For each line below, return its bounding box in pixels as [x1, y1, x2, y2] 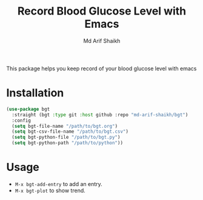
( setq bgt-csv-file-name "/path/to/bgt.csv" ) [12, 128, 129, 135]
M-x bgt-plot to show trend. [15, 187, 86, 194]
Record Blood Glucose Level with [17, 4, 187, 18]
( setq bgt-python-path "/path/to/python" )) [12, 140, 123, 146]
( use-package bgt [6, 106, 50, 112]
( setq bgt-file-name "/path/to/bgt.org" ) [12, 123, 118, 129]
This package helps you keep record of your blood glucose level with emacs [6, 65, 197, 72]
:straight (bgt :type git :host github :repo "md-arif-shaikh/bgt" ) [12, 112, 188, 118]
